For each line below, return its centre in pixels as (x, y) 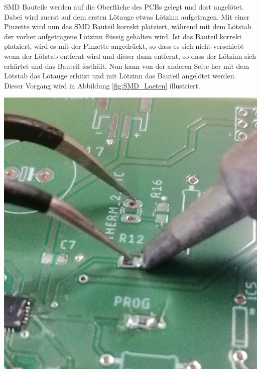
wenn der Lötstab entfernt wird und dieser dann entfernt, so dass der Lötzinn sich (130, 56)
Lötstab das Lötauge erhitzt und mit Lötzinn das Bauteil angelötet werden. (120, 76)
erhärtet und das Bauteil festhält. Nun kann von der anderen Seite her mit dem (127, 66)
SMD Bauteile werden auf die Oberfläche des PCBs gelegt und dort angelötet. (124, 7)
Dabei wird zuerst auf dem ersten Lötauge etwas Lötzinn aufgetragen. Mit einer (127, 16)
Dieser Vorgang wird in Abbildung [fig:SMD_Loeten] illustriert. (102, 85)
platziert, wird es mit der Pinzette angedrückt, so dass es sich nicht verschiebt (124, 46)
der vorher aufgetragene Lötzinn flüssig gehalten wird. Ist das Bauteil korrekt (123, 36)
